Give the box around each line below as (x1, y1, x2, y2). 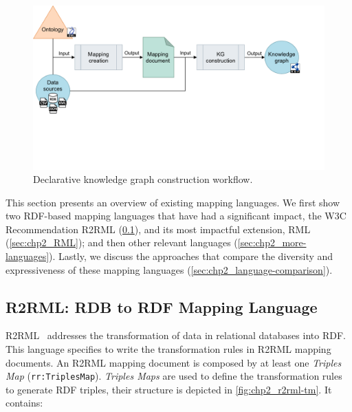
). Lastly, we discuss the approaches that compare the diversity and (49, 249, 333, 263)
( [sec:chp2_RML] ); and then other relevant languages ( (5, 235, 238, 250)
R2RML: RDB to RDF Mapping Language (5, 296, 318, 317)
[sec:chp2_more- (237, 235, 307, 250)
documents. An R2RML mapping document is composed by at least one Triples (5, 355, 342, 369)
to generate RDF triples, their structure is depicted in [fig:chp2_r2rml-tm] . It (5, 382, 332, 396)
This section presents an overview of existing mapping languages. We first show (5, 195, 340, 209)
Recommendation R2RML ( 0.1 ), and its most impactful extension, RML (5, 221, 311, 236)
